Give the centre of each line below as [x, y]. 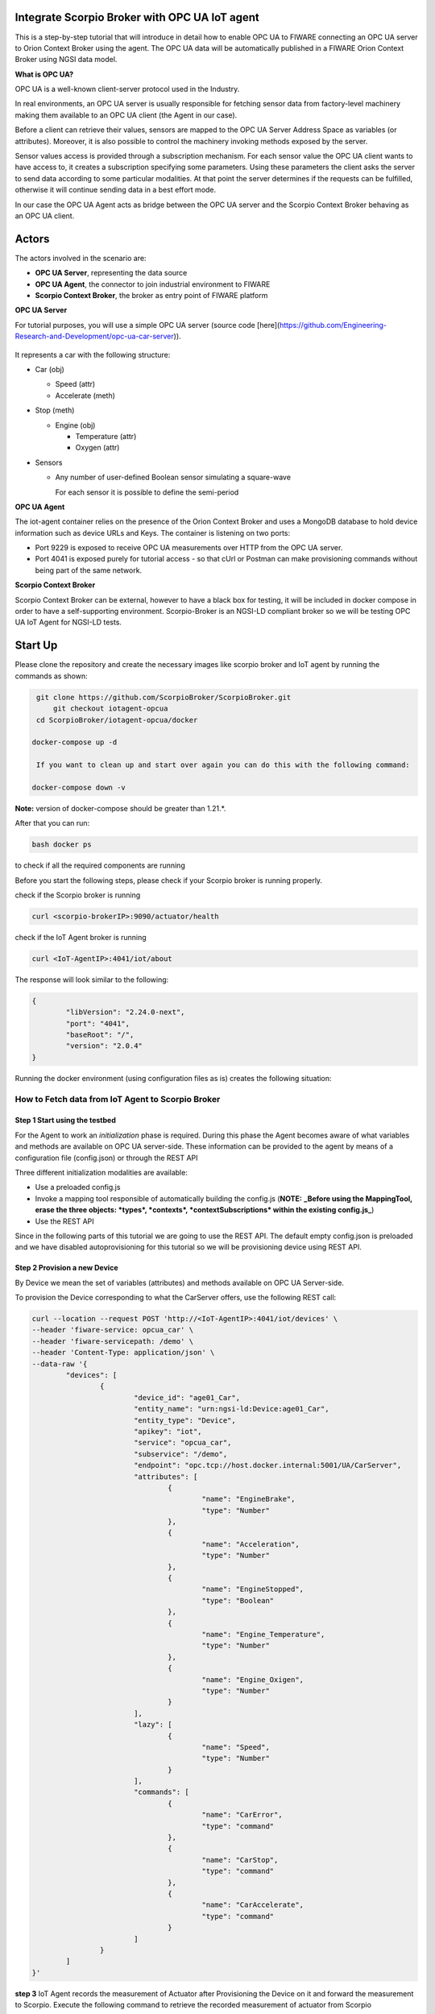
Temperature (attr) [106, 436]
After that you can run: [52, 823]
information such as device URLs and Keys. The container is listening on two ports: [153, 533]
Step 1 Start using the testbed [65, 1121]
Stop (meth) [55, 410]
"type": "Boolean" [238, 1600]
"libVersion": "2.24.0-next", [125, 1012]
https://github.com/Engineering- [333, 325]
